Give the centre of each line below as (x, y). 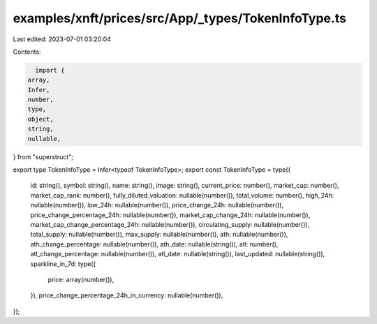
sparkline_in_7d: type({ (63, 264)
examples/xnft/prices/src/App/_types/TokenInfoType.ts (180, 18)
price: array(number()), (81, 279)
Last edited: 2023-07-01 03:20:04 (62, 39)
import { (50, 70)
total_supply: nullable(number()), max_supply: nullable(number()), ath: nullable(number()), (159, 235)
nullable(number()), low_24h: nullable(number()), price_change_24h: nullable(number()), (157, 205)
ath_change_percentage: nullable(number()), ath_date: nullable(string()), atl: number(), (154, 244)
